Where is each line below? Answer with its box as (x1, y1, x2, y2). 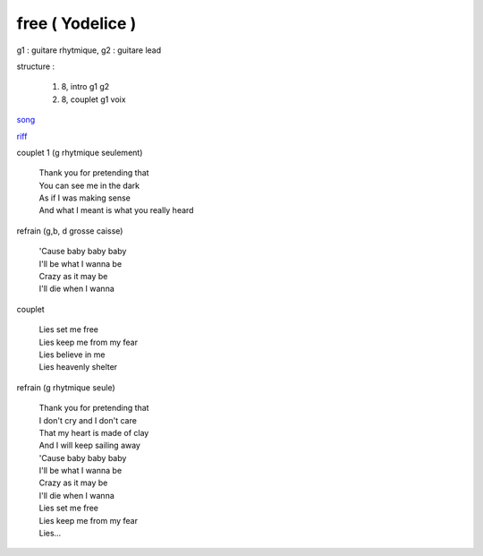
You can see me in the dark (38, 180, 140, 191)
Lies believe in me (38, 349, 106, 360)
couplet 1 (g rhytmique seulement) (16, 147, 143, 158)
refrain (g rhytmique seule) (16, 381, 115, 393)
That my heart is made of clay (38, 427, 149, 438)
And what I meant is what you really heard (38, 205, 194, 216)
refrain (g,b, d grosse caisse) (16, 225, 123, 236)
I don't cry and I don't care (38, 415, 138, 425)
